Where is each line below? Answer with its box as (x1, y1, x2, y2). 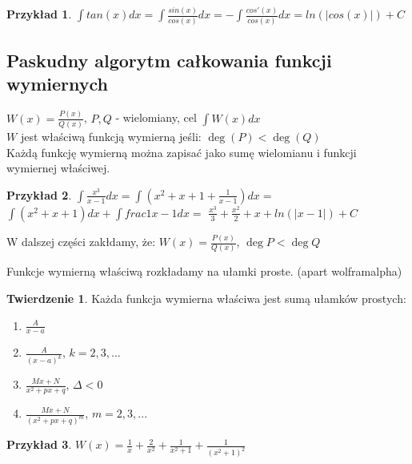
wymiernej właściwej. (6, 159, 110, 176)
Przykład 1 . (6, 6, 72, 22)
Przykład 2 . (6, 186, 72, 203)
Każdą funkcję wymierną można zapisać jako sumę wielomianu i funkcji (6, 143, 357, 160)
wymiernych (6, 71, 109, 96)
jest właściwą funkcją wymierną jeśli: (20, 127, 202, 144)
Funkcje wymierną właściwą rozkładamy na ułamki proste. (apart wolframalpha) (6, 263, 402, 280)
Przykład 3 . (6, 436, 72, 453)
